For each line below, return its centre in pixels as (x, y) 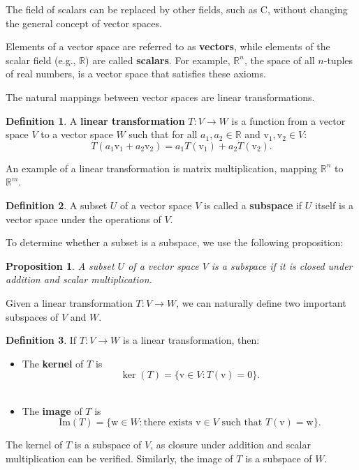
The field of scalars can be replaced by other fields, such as (132, 9)
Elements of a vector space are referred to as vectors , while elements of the (168, 46)
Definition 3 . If (41, 340)
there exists (168, 423)
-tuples (338, 60)
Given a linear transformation (69, 302)
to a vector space (77, 134)
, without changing (307, 9)
